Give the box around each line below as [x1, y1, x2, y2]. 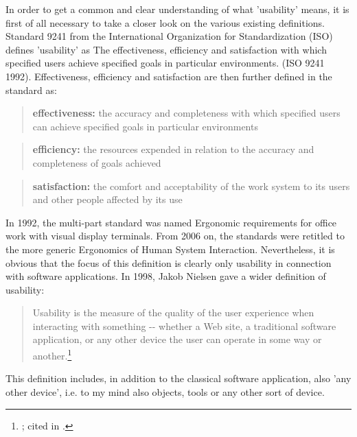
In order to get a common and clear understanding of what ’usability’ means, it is [5, 2, 349, 16]
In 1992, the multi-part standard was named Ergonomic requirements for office [5, 215, 337, 229]
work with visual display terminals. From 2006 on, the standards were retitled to [5, 228, 345, 243]
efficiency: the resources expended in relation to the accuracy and [32, 142, 314, 156]
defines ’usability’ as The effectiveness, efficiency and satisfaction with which [5, 42, 327, 56]
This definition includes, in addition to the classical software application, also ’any [5, 371, 352, 386]
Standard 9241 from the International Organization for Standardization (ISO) [5, 29, 333, 43]
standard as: [5, 82, 57, 97]
